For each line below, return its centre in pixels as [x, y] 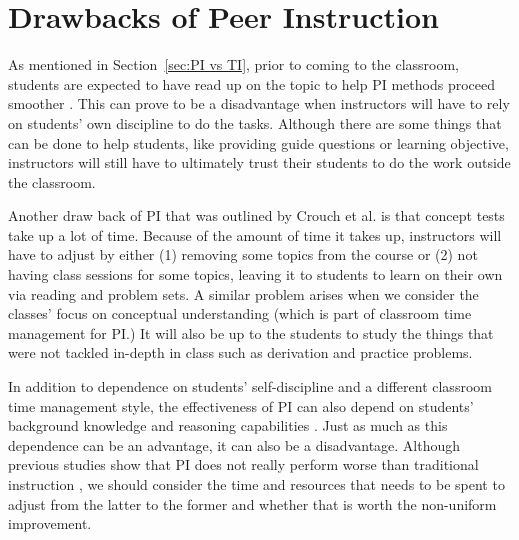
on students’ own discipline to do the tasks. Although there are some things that [255, 122]
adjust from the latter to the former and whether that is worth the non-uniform [252, 503]
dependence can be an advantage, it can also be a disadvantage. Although [234, 444]
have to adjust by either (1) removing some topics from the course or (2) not [243, 254]
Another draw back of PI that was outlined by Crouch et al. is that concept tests [256, 215]
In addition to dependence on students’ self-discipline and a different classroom [250, 386]
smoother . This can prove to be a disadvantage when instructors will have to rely [259, 103]
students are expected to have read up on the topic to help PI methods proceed [252, 83]
